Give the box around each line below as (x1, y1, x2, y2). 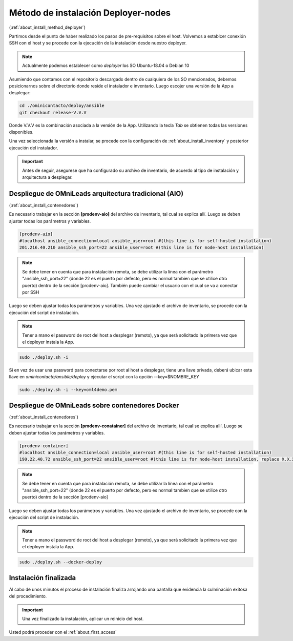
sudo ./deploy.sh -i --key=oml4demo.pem (19, 387, 117, 393)
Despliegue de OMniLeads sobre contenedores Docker (9, 401, 179, 410)
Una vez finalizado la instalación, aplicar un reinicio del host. (22, 616, 144, 622)
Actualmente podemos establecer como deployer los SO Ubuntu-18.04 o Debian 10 (22, 62, 189, 68)
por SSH (22, 289, 39, 295)
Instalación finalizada (9, 574, 76, 582)
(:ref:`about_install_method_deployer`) (9, 24, 85, 30)
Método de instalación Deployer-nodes (9, 7, 171, 18)
